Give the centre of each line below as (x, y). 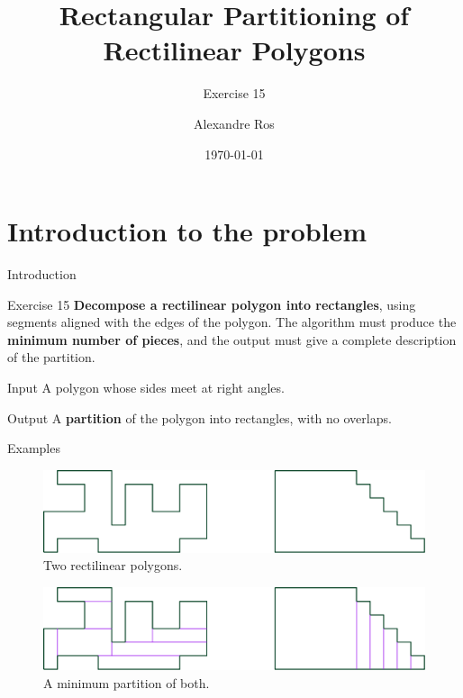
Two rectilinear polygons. (113, 565)
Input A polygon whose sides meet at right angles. (146, 387)
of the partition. (51, 357)
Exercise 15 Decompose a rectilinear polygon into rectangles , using (212, 304)
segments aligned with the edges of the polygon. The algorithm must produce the (232, 322)
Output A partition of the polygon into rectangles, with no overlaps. (200, 417)
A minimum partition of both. (127, 682)
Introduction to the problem (187, 231)
